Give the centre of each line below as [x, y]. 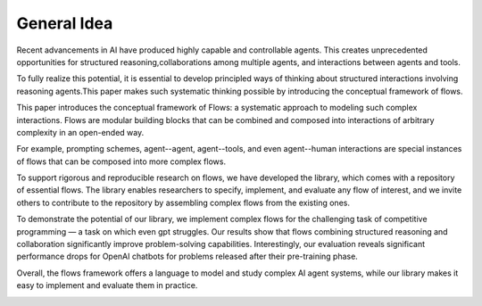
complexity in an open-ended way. [80, 132]
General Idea [65, 23]
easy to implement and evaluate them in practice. [107, 285]
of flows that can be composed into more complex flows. [121, 161]
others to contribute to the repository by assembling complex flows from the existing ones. [183, 203]
